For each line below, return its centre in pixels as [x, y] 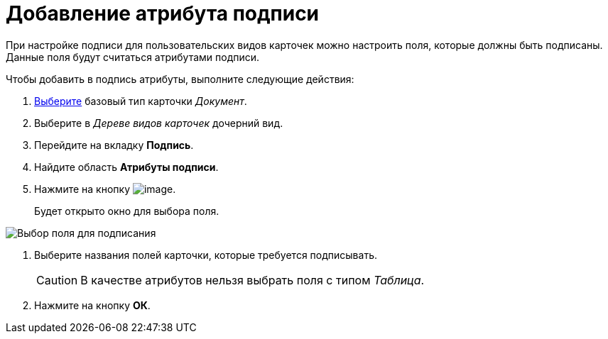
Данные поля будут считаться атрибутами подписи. [133, 57]
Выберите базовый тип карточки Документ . [141, 101]
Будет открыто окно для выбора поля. [127, 211]
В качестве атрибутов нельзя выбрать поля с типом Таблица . [253, 280]
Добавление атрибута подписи [163, 13]
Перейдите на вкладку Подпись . [114, 145]
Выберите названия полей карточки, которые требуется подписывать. [206, 255]
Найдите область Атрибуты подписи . [126, 167]
